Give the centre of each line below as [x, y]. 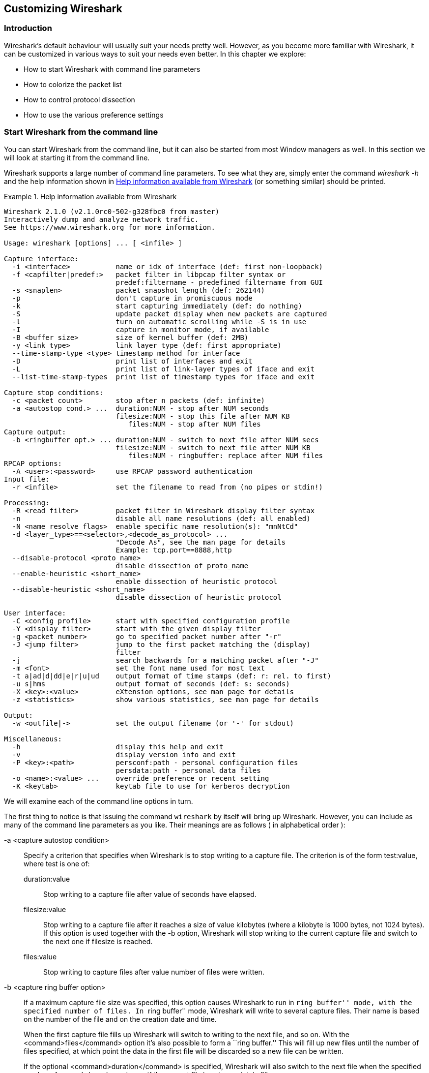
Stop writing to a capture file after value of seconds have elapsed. [150, 894]
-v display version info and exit [124, 754]
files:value [40, 956]
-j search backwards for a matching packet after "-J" [165, 660]
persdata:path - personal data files [188, 770]
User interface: [35, 613]
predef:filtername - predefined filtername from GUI [219, 282]
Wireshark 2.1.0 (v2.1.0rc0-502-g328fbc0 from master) [112, 211]
